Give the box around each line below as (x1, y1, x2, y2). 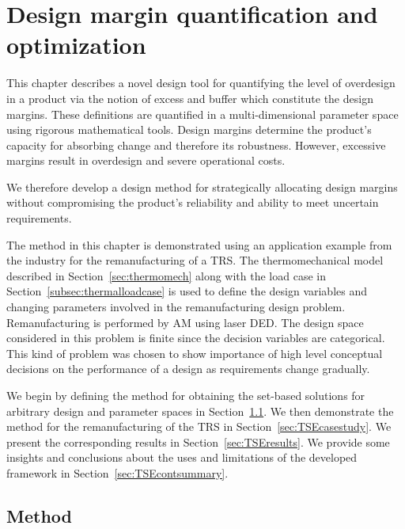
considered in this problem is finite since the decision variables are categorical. (6, 329, 385, 346)
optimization (6, 29, 146, 61)
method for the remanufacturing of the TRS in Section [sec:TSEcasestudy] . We (6, 418, 392, 435)
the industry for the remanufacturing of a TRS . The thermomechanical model (6, 252, 384, 268)
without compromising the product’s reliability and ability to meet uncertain (6, 194, 379, 211)
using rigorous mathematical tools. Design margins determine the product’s (6, 121, 372, 138)
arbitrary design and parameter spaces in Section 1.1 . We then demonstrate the (6, 402, 394, 419)
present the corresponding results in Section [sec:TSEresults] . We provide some (6, 433, 390, 450)
